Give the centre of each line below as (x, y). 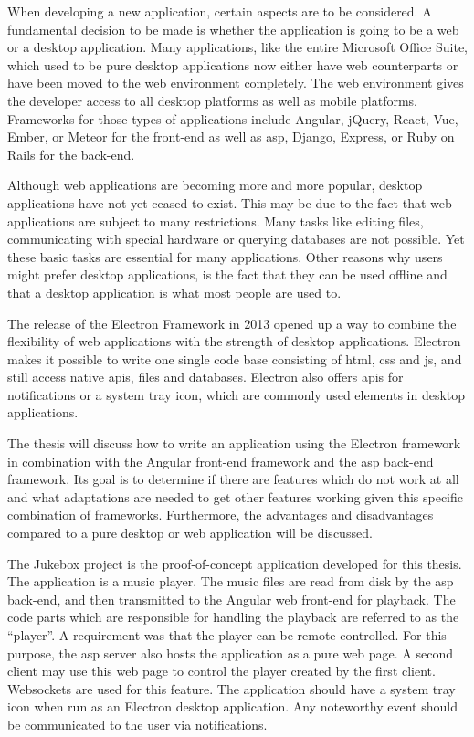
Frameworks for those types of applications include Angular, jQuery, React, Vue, (233, 118)
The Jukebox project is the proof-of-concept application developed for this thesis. (235, 563)
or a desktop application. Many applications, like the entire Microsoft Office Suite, (237, 47)
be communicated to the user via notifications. (137, 724)
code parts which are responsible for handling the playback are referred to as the (233, 617)
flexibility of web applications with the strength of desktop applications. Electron (234, 341)
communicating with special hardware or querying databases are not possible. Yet (236, 239)
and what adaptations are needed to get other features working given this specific (236, 496)
